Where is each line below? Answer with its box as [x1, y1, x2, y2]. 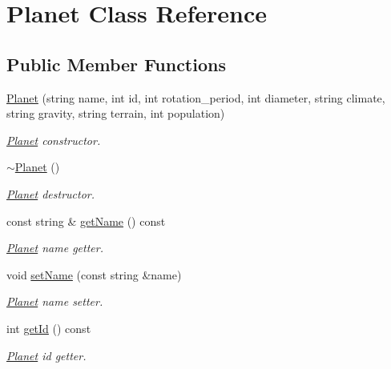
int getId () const [6, 319, 91, 336]
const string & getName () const [6, 212, 166, 229]
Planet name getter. [6, 239, 103, 256]
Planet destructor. [6, 185, 95, 202]
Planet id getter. [6, 347, 87, 363]
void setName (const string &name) [6, 266, 182, 283]
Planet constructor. [6, 131, 101, 148]
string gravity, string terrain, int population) [6, 105, 225, 122]
